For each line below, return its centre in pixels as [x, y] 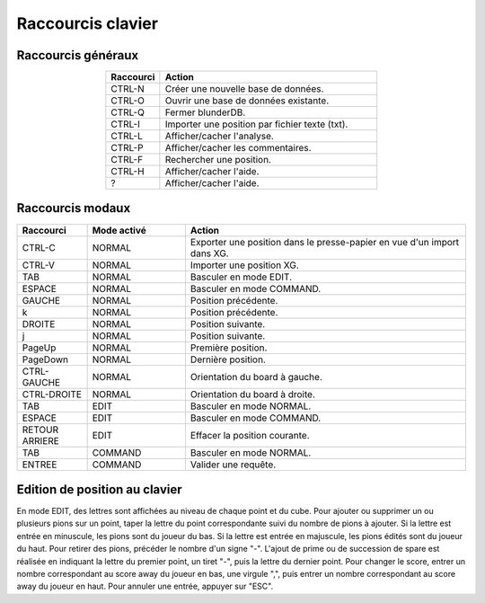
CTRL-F [127, 160]
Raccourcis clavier [88, 23]
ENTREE [40, 465]
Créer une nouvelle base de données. [244, 89]
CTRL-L [127, 137]
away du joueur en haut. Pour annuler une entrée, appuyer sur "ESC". [145, 586]
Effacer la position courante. [250, 435]
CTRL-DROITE [52, 394]
